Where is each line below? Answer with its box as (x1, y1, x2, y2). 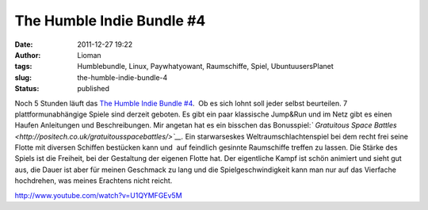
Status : (14, 84, 40, 94)
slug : (14, 72, 32, 82)
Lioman (77, 50, 102, 59)
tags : (14, 62, 32, 71)
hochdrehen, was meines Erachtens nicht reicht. (14, 176, 173, 185)
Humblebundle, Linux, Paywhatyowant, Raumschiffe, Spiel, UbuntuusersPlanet (77, 62, 334, 71)
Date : (14, 40, 33, 49)
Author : (14, 50, 41, 59)
